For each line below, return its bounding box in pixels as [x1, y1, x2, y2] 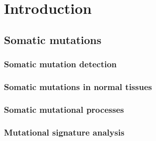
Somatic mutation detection [4, 58, 117, 70]
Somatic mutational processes [4, 103, 124, 115]
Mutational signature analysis [4, 126, 124, 138]
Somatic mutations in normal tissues [4, 80, 152, 93]
